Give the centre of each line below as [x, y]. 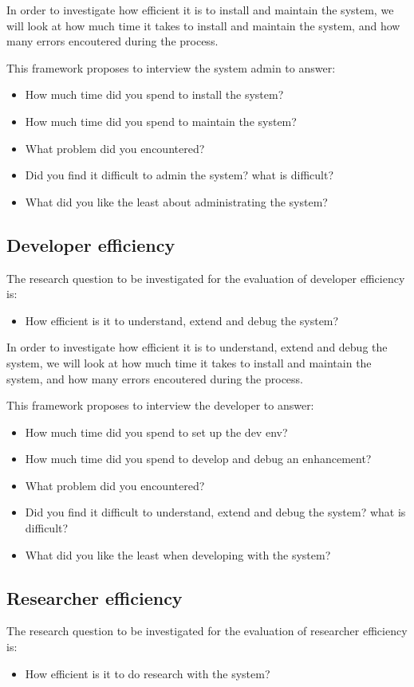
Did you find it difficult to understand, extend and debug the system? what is [215, 512]
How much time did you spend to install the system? [154, 94]
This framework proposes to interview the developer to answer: [160, 405]
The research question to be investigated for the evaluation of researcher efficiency [207, 631]
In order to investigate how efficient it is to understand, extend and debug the [197, 347]
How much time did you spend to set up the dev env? [156, 432]
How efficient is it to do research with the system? [148, 673]
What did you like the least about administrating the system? [176, 201]
